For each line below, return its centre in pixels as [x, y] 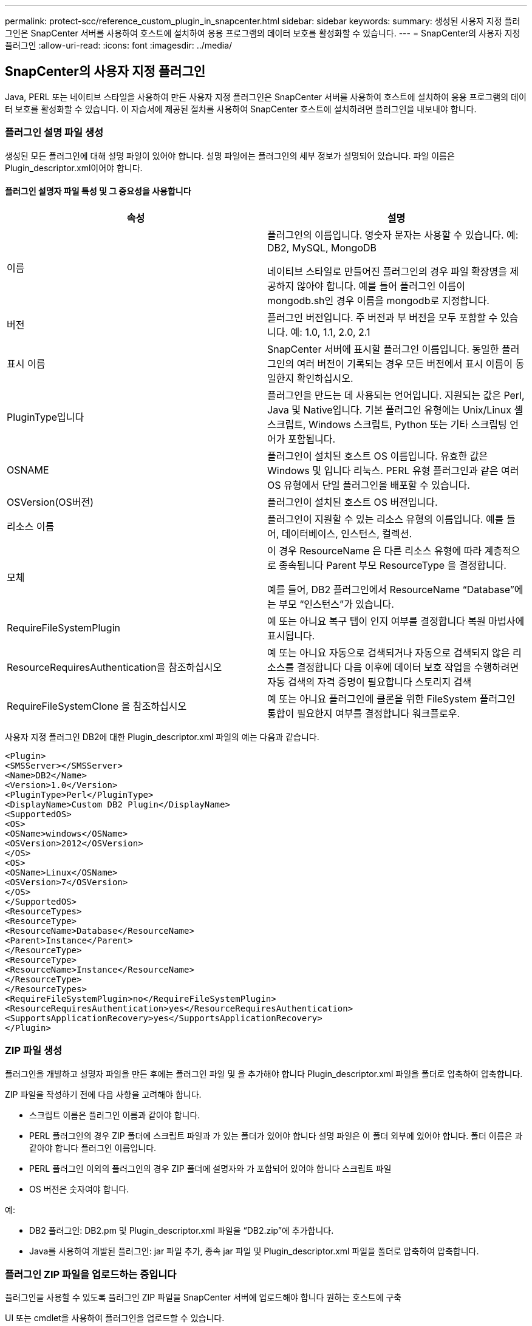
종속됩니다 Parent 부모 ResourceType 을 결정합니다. [393, 565]
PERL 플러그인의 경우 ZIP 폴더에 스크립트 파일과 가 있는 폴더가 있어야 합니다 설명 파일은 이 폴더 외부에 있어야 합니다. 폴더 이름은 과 [276, 1135]
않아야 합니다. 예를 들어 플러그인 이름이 [381, 286]
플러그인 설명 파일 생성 [54, 133]
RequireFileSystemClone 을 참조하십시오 [97, 706]
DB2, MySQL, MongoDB [322, 247]
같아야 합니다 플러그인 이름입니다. [93, 1147]
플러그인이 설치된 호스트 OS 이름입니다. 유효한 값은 [378, 456]
